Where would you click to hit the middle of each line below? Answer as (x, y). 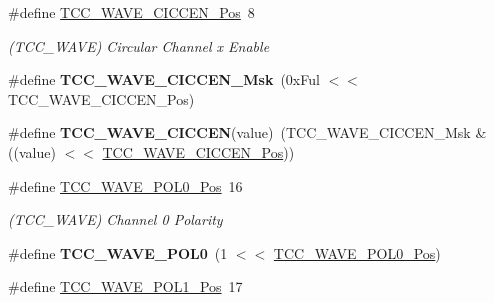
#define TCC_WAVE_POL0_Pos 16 (125, 185)
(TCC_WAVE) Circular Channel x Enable (139, 45)
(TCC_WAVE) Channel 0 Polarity (115, 219)
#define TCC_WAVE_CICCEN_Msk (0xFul (164, 79)
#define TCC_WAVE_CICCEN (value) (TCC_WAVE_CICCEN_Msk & (247, 132)
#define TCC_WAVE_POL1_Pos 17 (125, 286)
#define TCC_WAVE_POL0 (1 (118, 252)
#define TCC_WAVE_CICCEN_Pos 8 (131, 12)
